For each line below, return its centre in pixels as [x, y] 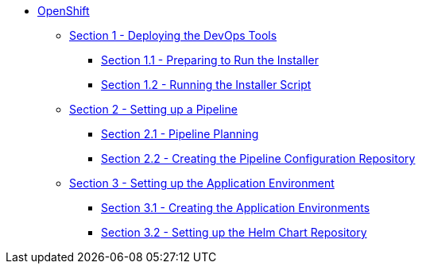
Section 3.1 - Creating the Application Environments [236, 208]
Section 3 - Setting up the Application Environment [202, 183]
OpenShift [64, 11]
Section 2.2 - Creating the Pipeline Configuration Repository [258, 158]
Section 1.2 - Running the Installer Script [206, 85]
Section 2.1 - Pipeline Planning [180, 134]
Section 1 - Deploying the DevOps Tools [173, 35]
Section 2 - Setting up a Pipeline [153, 109]
